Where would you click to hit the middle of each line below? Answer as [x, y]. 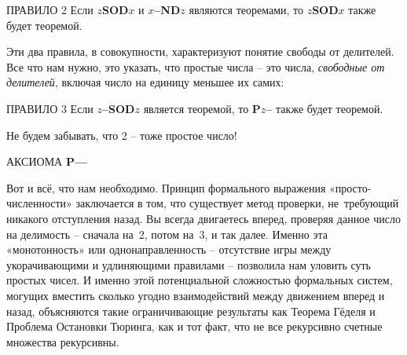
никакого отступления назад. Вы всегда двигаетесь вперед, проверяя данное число [203, 218]
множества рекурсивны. [63, 341]
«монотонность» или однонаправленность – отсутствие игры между [169, 249]
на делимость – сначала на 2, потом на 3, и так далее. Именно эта [167, 234]
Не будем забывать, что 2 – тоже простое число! [122, 135]
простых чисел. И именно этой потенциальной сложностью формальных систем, [200, 280]
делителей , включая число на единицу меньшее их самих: [145, 82]
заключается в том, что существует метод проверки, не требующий [237, 203]
